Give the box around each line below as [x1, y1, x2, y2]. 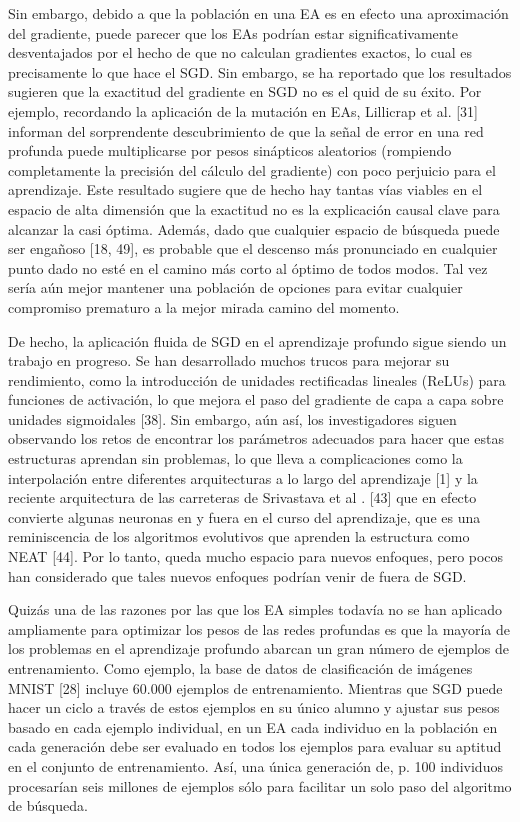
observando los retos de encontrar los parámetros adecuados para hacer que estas [8, 428, 504, 449]
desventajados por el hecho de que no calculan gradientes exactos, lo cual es [8, 42, 472, 63]
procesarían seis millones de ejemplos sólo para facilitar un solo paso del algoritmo [8, 775, 512, 796]
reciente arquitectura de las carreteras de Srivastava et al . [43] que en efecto [8, 487, 477, 508]
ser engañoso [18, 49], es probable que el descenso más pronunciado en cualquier [8, 238, 498, 259]
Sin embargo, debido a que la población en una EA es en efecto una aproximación [8, 3, 509, 23]
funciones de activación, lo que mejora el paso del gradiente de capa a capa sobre [8, 389, 504, 410]
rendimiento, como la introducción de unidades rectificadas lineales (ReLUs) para [8, 369, 506, 390]
